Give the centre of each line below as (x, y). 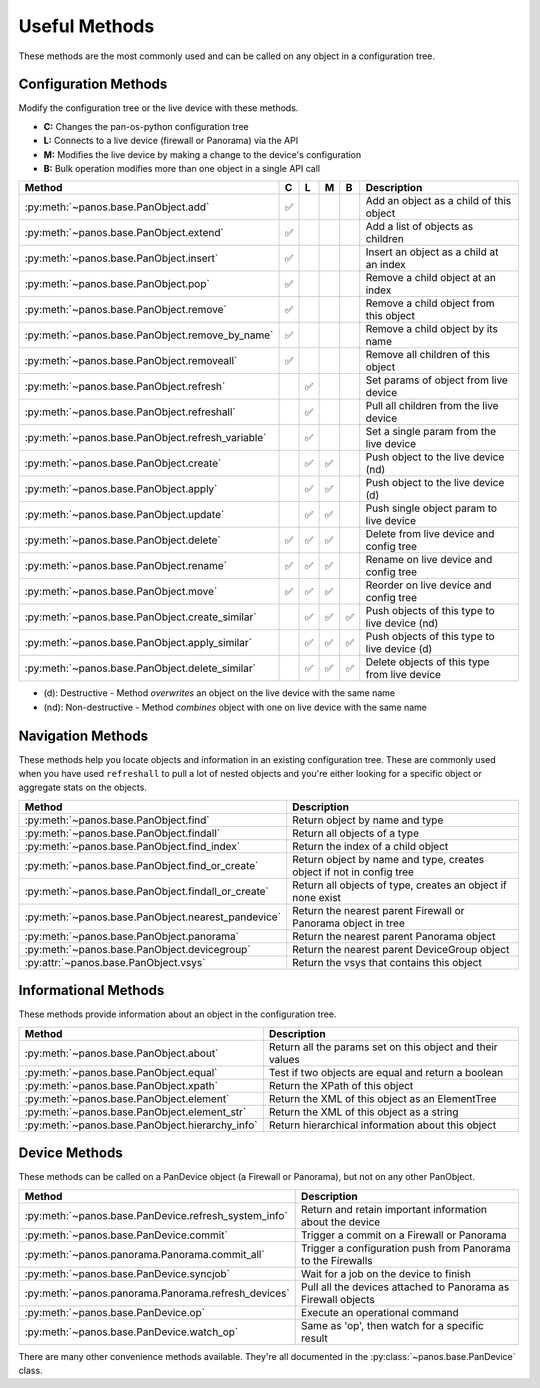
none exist (316, 897)
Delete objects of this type (427, 662)
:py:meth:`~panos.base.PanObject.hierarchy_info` (141, 1125)
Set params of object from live (437, 380)
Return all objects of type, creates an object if (399, 885)
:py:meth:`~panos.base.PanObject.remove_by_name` (149, 335)
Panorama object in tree (348, 923)
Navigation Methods (83, 735)
